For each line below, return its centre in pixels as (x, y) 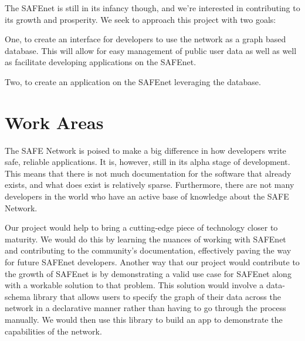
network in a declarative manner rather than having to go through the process (145, 308)
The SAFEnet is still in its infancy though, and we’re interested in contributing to (152, 8)
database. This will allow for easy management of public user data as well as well (151, 50)
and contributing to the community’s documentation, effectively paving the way (148, 250)
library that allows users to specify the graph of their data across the (157, 296)
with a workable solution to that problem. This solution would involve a (134, 285)
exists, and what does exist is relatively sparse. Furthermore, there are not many (150, 185)
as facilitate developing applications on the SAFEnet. (101, 62)
